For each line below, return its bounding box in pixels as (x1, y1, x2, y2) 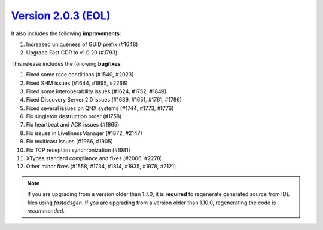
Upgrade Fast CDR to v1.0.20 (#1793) (26, 49, 118, 56)
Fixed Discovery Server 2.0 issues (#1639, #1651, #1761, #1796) (26, 96, 182, 103)
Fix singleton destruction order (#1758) (26, 113, 122, 120)
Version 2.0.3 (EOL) (11, 9, 111, 22)
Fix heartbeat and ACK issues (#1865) (26, 121, 120, 128)
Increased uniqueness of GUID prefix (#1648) (26, 41, 138, 48)
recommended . (27, 207, 65, 214)
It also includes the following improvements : (11, 30, 121, 37)
